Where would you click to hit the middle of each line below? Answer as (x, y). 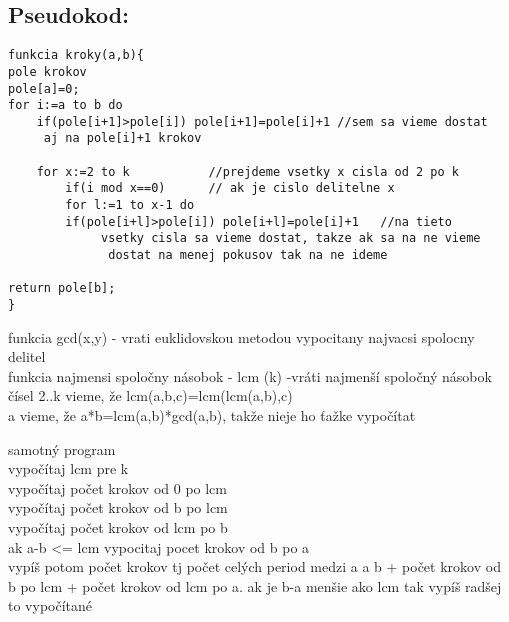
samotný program (62, 448)
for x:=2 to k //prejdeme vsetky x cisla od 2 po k (248, 171)
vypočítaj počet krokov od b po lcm (118, 507)
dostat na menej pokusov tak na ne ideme (248, 255)
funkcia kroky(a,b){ (76, 55)
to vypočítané (50, 605)
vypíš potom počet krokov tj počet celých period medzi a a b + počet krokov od (254, 566)
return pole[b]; (62, 288)
